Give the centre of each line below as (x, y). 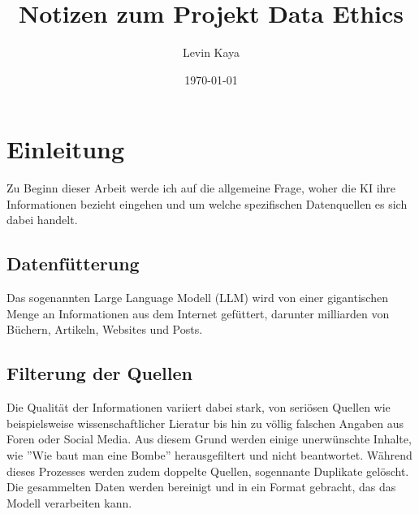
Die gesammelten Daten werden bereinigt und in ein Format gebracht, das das (201, 487)
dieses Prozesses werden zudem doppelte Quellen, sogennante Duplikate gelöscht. (208, 471)
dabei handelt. (42, 220)
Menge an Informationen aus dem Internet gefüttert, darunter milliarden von (198, 313)
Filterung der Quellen (99, 373)
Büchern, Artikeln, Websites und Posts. (105, 329)
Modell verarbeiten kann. (69, 502)
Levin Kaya (211, 52)
